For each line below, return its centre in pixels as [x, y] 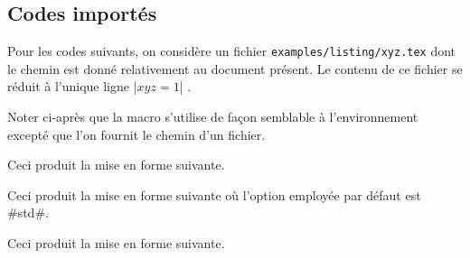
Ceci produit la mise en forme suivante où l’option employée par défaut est [214, 194]
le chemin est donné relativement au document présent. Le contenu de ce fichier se [235, 68]
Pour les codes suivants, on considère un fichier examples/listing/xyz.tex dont [232, 51]
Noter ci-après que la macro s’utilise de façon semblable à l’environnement [213, 117]
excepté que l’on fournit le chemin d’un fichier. [136, 134]
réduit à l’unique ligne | [72, 86]
